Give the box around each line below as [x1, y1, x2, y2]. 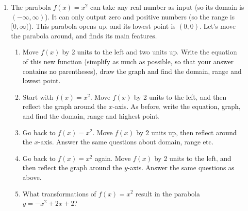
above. [22, 172, 42, 182]
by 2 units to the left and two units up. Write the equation [62, 47, 237, 57]
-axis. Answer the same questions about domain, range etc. [38, 137, 214, 147]
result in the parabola [135, 188, 200, 198]
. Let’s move [199, 21, 236, 31]
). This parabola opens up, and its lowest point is [29, 21, 176, 31]
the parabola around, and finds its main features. [11, 30, 157, 40]
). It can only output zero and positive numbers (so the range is [45, 11, 235, 21]
